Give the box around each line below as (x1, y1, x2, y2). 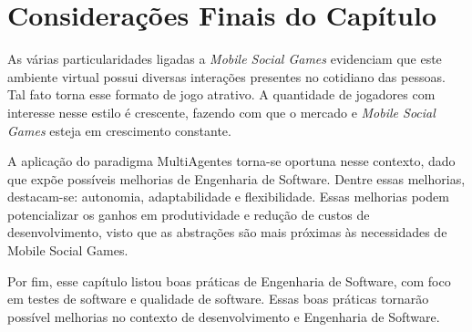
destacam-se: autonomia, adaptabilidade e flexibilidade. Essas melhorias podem (7, 187, 449, 206)
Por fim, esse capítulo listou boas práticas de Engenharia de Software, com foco (7, 271, 451, 290)
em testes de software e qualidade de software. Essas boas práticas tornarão (7, 289, 429, 308)
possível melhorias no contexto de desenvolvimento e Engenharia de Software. (7, 306, 440, 326)
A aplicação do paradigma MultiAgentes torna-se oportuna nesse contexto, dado (7, 151, 456, 171)
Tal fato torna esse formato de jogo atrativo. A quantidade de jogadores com (7, 85, 436, 104)
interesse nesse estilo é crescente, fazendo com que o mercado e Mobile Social (7, 102, 436, 121)
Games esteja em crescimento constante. (7, 120, 231, 140)
